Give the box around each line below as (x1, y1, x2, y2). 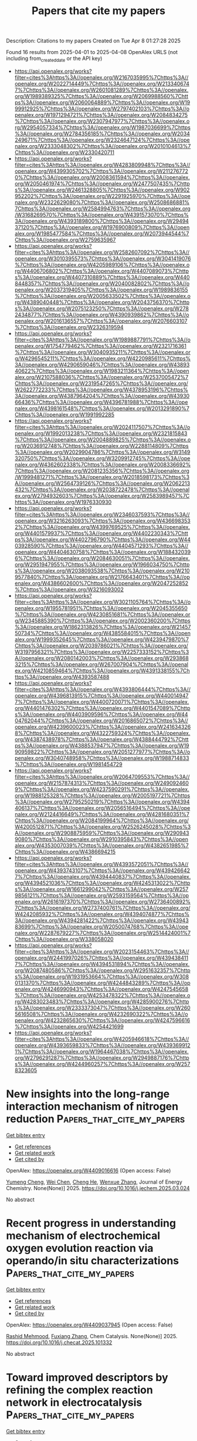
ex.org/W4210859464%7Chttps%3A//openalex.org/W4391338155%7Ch (14, 667, 191, 674)
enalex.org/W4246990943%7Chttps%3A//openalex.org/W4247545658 (14, 986, 189, 993)
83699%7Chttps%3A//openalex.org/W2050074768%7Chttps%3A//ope (14, 923, 189, 930)
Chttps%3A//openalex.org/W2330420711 (14, 149, 114, 156)
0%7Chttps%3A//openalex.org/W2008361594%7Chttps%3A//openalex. (14, 173, 191, 180)
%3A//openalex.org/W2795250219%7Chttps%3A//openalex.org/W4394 (14, 798, 190, 805)
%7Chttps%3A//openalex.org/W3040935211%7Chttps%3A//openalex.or (14, 348, 191, 356)
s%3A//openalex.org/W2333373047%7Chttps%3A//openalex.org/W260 (14, 1004, 191, 1011)
